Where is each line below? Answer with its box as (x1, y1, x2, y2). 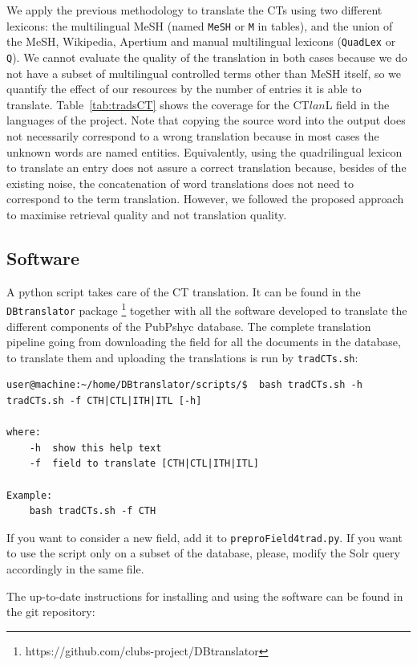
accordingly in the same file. (6, 561, 144, 577)
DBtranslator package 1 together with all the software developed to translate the (6, 300, 407, 318)
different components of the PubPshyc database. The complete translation (6, 317, 371, 334)
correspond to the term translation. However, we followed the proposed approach (6, 190, 404, 207)
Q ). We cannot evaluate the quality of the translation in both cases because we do (6, 48, 407, 65)
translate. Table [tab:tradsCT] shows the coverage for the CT (6, 96, 310, 112)
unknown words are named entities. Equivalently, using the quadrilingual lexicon (6, 143, 403, 160)
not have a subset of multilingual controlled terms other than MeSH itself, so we (6, 64, 402, 81)
